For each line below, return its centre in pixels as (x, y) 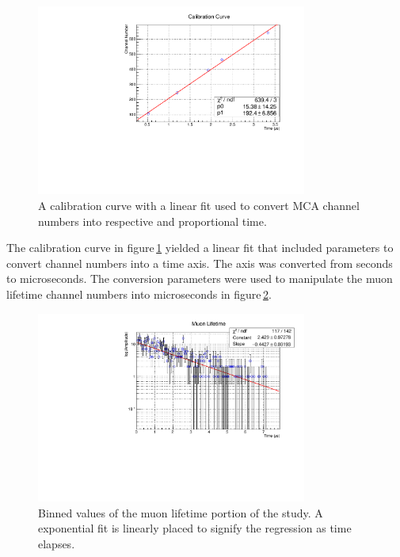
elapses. (57, 543)
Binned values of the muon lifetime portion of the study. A (181, 512)
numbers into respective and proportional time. (152, 221)
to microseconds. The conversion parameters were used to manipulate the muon (200, 278)
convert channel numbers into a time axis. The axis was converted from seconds (200, 263)
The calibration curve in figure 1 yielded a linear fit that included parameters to (200, 248)
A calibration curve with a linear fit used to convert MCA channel (199, 206)
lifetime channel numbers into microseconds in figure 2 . (139, 294)
